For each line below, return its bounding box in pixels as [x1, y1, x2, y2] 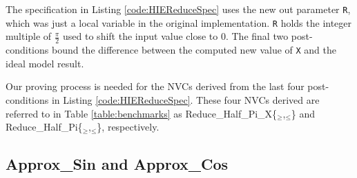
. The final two [225, 29, 289, 43]
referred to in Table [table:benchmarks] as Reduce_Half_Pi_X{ [6, 106, 278, 120]
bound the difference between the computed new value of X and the [51, 43, 337, 57]
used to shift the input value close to [63, 29, 218, 43]
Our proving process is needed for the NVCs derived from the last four [6, 79, 305, 93]
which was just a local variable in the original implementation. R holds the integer [6, 15, 352, 30]
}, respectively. [97, 120, 160, 134]
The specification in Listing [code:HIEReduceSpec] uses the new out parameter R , [6, 2, 351, 16]
